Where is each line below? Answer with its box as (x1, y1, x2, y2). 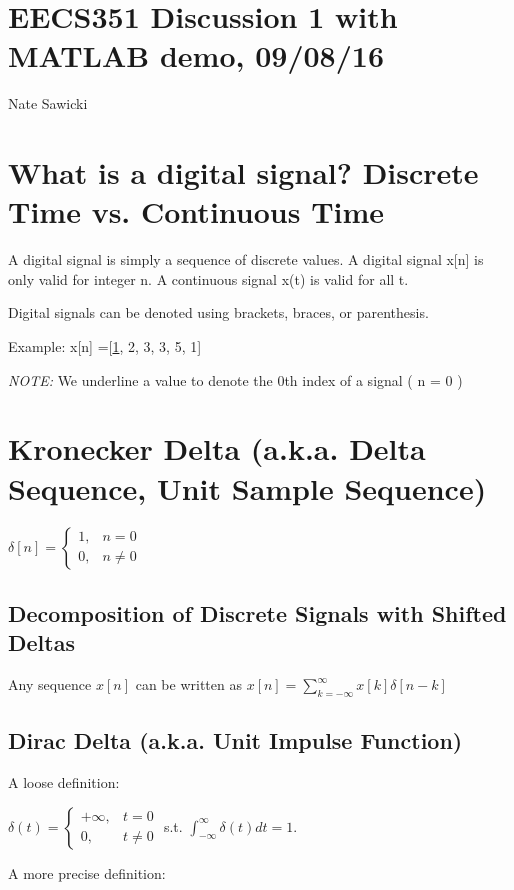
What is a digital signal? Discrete (8, 152, 479, 193)
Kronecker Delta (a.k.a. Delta (8, 428, 426, 469)
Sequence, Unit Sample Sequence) (8, 467, 487, 508)
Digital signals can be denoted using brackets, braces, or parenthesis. (8, 302, 429, 323)
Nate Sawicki (8, 93, 88, 114)
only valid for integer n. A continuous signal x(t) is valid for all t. (8, 268, 409, 289)
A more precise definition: (8, 862, 166, 883)
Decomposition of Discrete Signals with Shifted (8, 597, 507, 628)
